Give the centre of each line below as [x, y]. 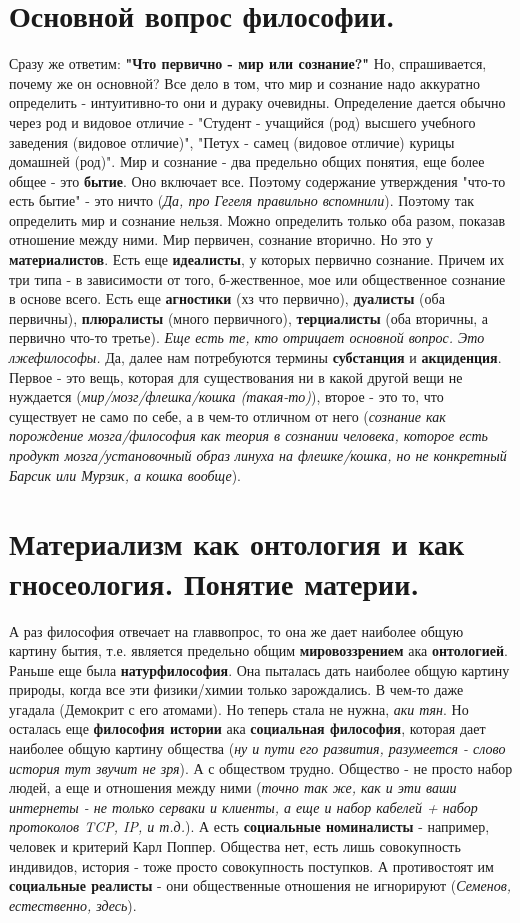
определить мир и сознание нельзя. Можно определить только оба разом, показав [257, 219]
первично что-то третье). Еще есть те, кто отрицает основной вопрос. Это [247, 337]
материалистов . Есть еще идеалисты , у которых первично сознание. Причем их [257, 259]
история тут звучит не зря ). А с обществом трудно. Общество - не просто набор [261, 767]
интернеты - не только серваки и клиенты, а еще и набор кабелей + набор [243, 806]
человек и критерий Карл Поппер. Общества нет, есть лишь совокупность [235, 846]
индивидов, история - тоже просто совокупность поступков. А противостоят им [251, 865]
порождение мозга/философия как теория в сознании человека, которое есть [248, 435]
